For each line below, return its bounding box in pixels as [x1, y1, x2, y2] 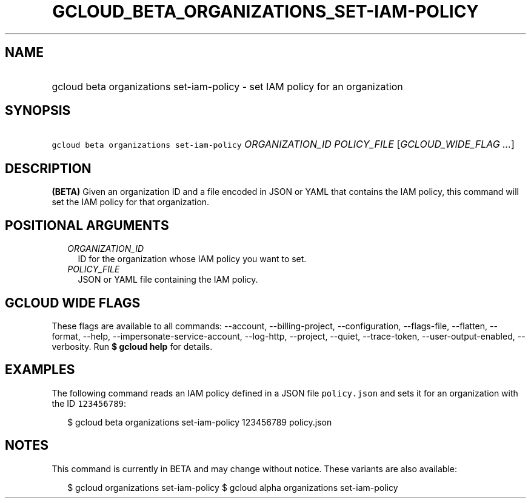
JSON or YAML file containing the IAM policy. [78, 274, 258, 285]
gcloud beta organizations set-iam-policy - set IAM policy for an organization [52, 80, 403, 93]
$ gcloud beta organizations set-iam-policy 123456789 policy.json [67, 416, 332, 427]
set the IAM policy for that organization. [52, 197, 210, 208]
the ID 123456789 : [52, 398, 127, 409]
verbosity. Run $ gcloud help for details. [52, 341, 213, 352]
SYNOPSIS [5, 103, 71, 119]
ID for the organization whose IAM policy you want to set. [78, 254, 307, 265]
